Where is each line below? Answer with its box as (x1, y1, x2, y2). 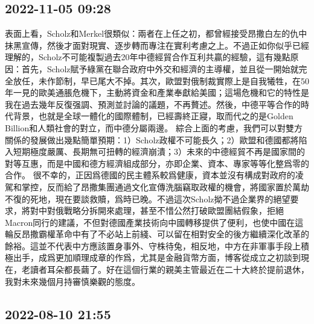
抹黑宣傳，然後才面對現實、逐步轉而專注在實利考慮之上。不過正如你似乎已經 (5, 39, 309, 51)
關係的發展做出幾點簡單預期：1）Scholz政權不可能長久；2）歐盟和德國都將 (5, 133, 299, 146)
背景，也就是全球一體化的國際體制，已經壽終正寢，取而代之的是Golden (13, 110, 293, 122)
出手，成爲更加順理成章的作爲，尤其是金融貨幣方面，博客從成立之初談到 (13, 251, 301, 264)
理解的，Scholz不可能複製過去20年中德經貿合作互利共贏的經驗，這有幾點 (5, 51, 290, 63)
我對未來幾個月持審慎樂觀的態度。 (5, 275, 140, 287)
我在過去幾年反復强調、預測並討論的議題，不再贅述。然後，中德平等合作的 (5, 98, 301, 110)
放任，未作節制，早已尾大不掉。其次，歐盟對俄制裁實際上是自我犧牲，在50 (13, 74, 309, 87)
